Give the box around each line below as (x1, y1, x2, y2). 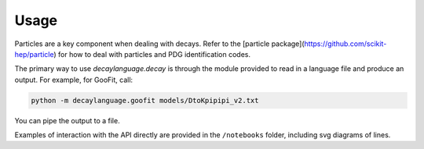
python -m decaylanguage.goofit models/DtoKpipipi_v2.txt (31, 96, 259, 105)
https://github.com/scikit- (304, 39, 387, 48)
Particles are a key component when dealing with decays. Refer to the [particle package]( (14, 39, 305, 48)
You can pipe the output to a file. (14, 115, 121, 125)
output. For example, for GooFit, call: (14, 75, 133, 84)
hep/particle (14, 49, 54, 59)
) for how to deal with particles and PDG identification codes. (53, 49, 251, 59)
